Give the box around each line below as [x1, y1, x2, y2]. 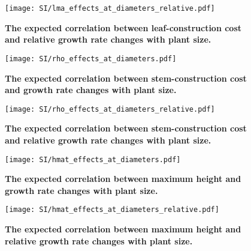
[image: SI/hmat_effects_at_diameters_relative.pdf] [5, 205, 219, 214]
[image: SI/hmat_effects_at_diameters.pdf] [5, 155, 181, 164]
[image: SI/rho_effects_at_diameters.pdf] [5, 54, 177, 63]
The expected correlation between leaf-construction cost [5, 21, 242, 34]
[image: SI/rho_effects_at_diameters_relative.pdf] [5, 104, 215, 113]
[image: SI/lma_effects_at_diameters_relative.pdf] [5, 4, 215, 13]
